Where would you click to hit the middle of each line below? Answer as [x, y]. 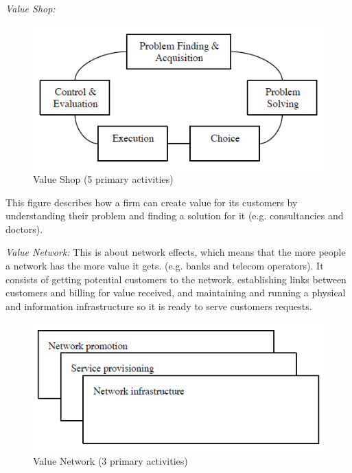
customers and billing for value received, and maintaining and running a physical [176, 293]
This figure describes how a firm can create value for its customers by [152, 202]
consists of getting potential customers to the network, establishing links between [176, 279]
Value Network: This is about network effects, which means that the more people [176, 252]
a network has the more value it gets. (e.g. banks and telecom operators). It [165, 265]
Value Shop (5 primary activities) [103, 179]
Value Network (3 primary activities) [110, 461]
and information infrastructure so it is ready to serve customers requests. [159, 306]
